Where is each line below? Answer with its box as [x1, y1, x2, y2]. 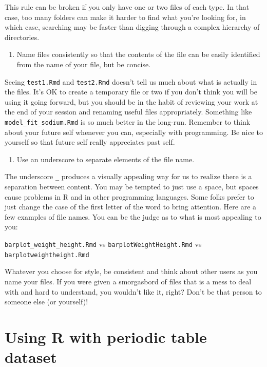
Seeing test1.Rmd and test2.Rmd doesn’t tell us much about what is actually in [5, 76, 257, 87]
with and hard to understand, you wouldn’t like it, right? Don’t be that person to [5, 286, 262, 297]
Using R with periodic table [5, 326, 207, 347]
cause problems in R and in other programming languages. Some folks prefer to [5, 191, 254, 202]
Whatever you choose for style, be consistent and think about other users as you [5, 266, 258, 277]
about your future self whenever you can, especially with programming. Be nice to [5, 126, 263, 137]
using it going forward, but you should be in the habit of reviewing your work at [5, 96, 258, 107]
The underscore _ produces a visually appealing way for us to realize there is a [5, 171, 252, 182]
